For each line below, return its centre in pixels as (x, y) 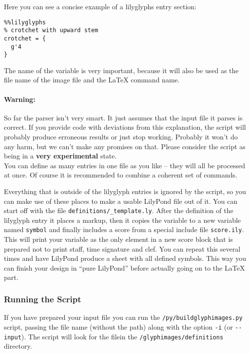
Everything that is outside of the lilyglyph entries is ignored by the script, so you (125, 191)
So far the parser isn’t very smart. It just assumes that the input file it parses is (123, 117)
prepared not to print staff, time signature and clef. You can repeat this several (122, 248)
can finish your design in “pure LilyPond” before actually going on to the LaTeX (125, 267)
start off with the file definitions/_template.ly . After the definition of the (119, 210)
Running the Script (43, 299)
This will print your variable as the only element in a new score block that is (118, 239)
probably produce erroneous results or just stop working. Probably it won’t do (121, 137)
